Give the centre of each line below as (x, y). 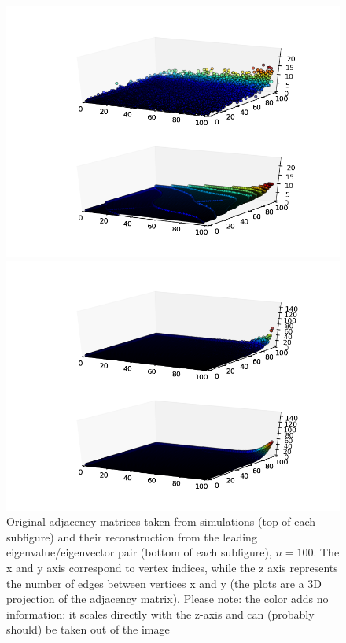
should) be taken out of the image (88, 629)
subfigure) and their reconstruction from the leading (132, 536)
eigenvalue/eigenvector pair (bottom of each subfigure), (139, 552)
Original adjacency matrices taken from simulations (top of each (161, 521)
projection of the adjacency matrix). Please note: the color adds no (167, 599)
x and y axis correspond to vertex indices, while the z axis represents (172, 567)
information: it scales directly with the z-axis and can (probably (160, 613)
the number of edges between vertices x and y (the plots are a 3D (164, 583)
